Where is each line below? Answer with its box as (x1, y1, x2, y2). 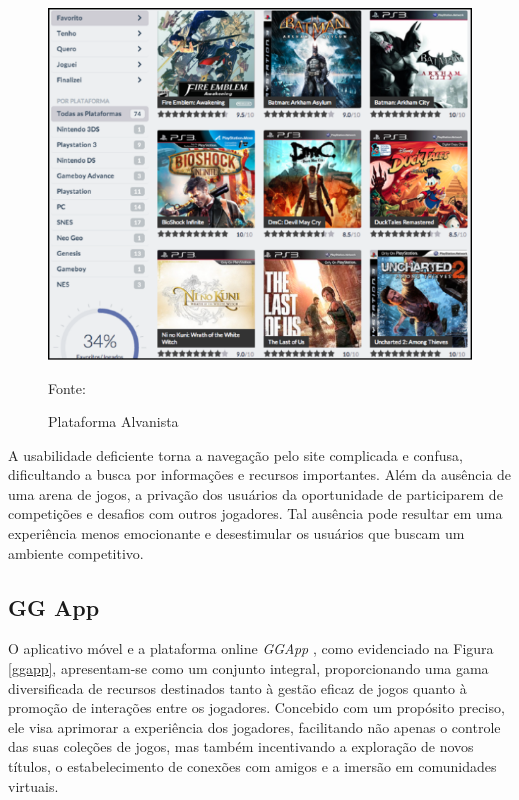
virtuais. (8, 775, 59, 796)
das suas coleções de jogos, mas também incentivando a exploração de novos (8, 736, 474, 757)
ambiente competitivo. (8, 542, 144, 563)
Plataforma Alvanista (48, 411, 179, 432)
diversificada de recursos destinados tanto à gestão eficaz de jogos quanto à (8, 677, 467, 698)
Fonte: (48, 377, 86, 398)
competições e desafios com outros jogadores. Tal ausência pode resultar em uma (8, 503, 503, 524)
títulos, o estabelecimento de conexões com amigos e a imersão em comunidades (8, 756, 497, 777)
